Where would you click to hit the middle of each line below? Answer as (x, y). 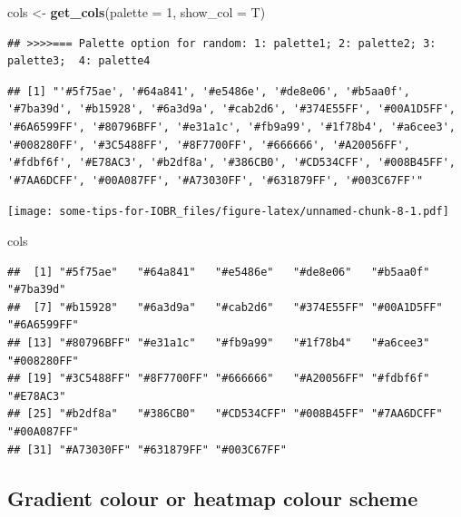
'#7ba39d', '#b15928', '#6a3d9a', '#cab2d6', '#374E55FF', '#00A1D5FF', (231, 109)
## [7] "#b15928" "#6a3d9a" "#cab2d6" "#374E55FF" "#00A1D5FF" (225, 307)
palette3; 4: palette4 (79, 61)
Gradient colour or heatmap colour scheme (213, 497)
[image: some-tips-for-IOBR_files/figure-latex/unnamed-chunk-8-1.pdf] (228, 212)
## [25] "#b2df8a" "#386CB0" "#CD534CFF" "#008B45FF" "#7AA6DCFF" (225, 414)
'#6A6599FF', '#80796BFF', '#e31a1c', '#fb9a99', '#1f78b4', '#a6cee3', (231, 127)
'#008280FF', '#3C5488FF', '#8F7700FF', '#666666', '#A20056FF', (209, 145)
